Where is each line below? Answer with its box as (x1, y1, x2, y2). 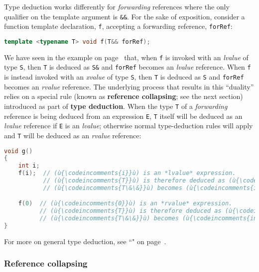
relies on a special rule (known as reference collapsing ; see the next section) (4, 91, 243, 101)
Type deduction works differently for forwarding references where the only (4, 1, 230, 11)
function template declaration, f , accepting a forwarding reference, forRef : (4, 21, 233, 31)
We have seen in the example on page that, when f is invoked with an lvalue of (4, 52, 249, 62)
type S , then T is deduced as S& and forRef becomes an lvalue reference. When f (4, 62, 251, 72)
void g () (4, 147, 33, 155)
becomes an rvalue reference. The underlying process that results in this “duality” (4, 81, 254, 91)
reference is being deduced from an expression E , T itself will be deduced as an (4, 110, 243, 121)
